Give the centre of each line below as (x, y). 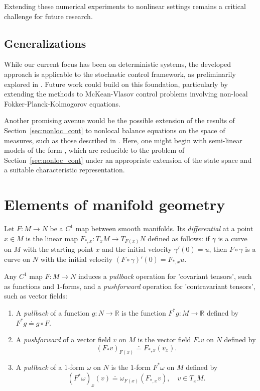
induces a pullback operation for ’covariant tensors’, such (165, 276)
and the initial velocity (137, 249)
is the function (144, 312)
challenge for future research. (48, 16)
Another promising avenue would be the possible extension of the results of (119, 120)
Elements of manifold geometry (115, 204)
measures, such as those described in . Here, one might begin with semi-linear (123, 140)
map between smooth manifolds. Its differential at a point (164, 228)
